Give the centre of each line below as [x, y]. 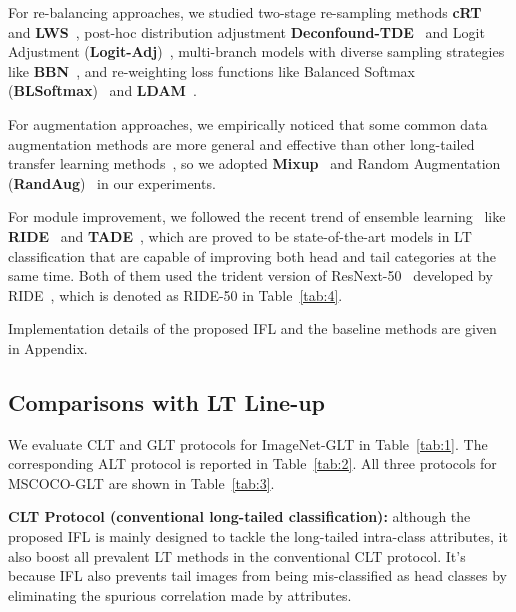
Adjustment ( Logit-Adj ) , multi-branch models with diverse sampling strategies [256, 51]
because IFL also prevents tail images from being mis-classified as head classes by [257, 575]
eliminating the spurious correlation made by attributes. [180, 594]
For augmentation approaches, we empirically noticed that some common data [248, 123]
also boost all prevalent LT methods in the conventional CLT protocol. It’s [237, 555]
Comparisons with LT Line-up [167, 401]
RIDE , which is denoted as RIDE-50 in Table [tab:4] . [175, 294]
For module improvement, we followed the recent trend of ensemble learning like [257, 216]
